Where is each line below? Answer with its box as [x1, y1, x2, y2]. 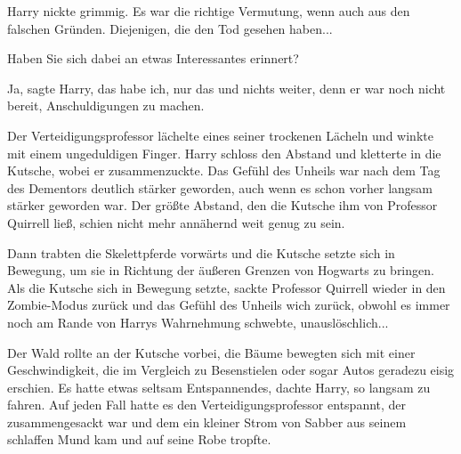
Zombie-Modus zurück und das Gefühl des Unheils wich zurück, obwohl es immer [7, 296, 450, 314]
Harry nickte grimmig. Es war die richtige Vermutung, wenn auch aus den [7, 2, 410, 20]
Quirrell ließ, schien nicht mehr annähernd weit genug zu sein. [7, 213, 345, 231]
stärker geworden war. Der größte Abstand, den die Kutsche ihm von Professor [7, 196, 438, 215]
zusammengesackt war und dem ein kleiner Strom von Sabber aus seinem [7, 412, 407, 431]
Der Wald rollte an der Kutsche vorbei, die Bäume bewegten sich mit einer [7, 343, 416, 361]
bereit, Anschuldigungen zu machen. [7, 96, 205, 115]
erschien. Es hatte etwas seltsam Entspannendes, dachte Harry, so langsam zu [7, 377, 431, 396]
